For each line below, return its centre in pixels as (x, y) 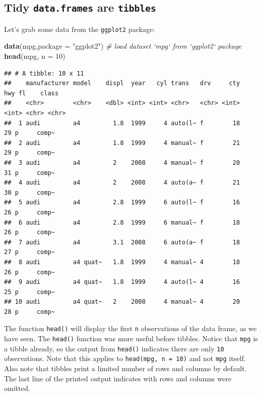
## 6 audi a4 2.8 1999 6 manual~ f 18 (122, 222)
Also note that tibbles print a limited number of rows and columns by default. (125, 368)
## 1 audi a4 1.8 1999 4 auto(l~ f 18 (122, 123)
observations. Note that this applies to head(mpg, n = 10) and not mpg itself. (125, 358)
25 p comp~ (30, 292)
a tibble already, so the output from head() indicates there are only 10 (114, 348)
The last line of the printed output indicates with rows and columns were (118, 378)
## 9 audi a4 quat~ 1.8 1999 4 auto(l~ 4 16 (122, 282)
